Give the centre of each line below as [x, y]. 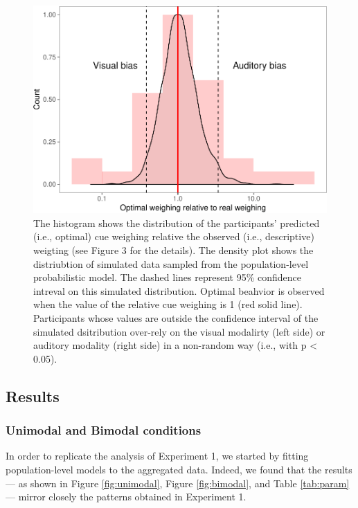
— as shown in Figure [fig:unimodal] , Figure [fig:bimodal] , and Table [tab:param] [178, 483]
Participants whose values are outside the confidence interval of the [176, 317]
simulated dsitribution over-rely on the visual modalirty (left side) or [179, 331]
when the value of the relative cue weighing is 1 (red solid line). [168, 304]
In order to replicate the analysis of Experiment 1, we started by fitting [157, 456]
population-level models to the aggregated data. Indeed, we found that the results [179, 469]
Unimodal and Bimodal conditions [104, 430]
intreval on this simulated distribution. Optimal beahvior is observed [179, 290]
